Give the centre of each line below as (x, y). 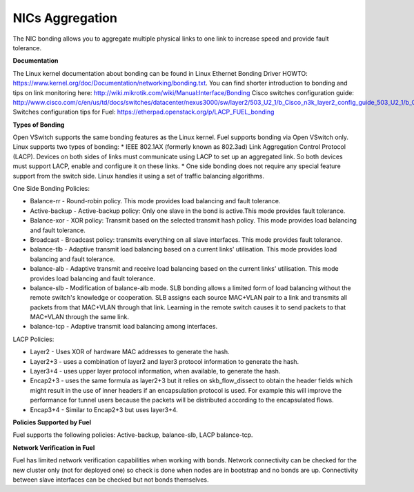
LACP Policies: (33, 339)
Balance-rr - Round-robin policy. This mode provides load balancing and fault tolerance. (155, 201)
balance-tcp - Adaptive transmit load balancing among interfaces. (124, 327)
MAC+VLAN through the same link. (80, 317)
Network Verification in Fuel (54, 447)
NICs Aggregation (65, 18)
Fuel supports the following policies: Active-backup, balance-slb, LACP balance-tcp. (133, 435)
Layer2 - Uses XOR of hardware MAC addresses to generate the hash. (130, 352)
